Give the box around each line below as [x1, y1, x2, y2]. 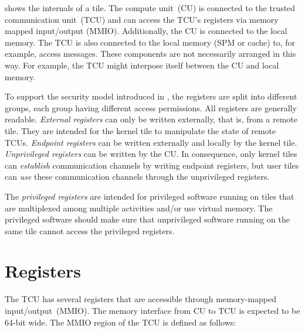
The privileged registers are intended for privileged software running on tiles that [5, 190, 294, 202]
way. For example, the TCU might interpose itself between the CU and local [5, 59, 279, 71]
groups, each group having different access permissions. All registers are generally [5, 101, 297, 114]
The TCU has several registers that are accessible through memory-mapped [5, 293, 277, 305]
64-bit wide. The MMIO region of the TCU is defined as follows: [5, 316, 236, 328]
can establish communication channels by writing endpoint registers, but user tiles [5, 159, 299, 171]
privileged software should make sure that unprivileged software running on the [5, 213, 290, 225]
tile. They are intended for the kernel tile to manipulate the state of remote [5, 124, 276, 136]
